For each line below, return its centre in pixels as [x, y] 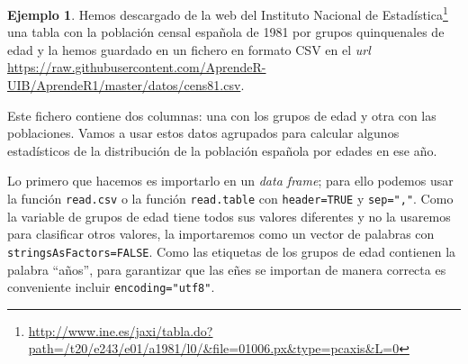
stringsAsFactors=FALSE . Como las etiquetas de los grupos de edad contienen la [232, 251]
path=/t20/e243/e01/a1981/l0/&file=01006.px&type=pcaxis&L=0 [214, 348]
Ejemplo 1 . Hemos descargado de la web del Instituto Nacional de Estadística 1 [228, 13]
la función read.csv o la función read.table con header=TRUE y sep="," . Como [230, 198]
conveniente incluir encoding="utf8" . [111, 287]
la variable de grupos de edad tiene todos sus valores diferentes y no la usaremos [229, 216]
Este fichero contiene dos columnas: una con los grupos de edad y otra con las [222, 115]
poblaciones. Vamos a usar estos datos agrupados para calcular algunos [203, 133]
